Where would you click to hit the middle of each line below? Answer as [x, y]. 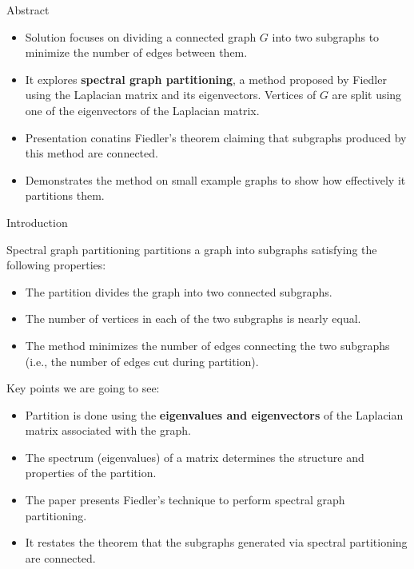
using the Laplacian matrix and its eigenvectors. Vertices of [171, 95]
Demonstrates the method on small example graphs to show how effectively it [215, 179]
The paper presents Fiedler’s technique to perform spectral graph [185, 500]
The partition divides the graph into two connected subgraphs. [179, 291]
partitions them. [65, 195]
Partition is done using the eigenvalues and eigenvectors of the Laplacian [214, 414]
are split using [367, 95]
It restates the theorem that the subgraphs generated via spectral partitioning [216, 542]
